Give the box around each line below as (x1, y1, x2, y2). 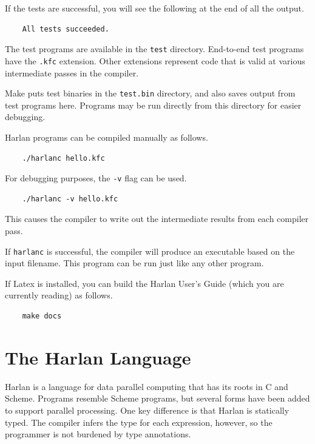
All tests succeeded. (22, 24, 109, 33)
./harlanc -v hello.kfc (22, 194, 118, 203)
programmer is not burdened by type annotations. (5, 428, 191, 440)
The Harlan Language (5, 345, 191, 369)
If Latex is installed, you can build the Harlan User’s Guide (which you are (5, 277, 284, 289)
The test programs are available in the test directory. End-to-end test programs (5, 42, 304, 55)
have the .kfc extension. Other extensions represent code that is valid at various (5, 54, 305, 67)
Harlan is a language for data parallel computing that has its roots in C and (5, 380, 288, 392)
